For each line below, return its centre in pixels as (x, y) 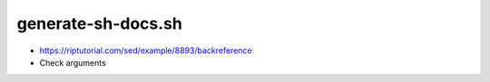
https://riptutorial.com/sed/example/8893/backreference (146, 50)
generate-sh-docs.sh (100, 23)
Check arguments (73, 62)
